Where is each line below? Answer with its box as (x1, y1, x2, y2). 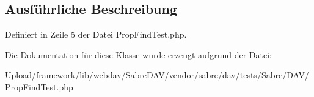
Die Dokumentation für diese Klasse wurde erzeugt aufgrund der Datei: (5, 48, 272, 61)
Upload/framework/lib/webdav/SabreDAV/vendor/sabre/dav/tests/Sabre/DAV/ (5, 69, 309, 81)
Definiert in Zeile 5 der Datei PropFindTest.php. (5, 28, 187, 41)
